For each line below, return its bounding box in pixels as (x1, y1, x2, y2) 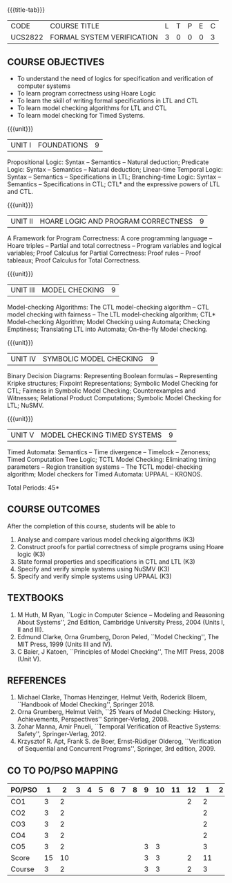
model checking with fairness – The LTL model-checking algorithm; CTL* (7, 310, 216, 319)
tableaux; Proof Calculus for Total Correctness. (7, 256, 142, 265)
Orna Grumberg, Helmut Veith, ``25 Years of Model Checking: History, (17, 708, 215, 716)
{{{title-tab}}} (7, 6, 46, 14)
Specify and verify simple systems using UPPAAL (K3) (17, 572, 172, 580)
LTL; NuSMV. (7, 401, 44, 409)
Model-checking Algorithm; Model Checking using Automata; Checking (7, 318, 211, 325)
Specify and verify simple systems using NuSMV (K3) (17, 564, 171, 573)
